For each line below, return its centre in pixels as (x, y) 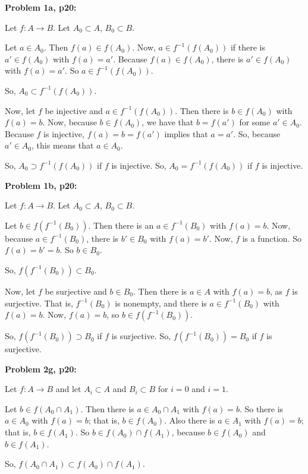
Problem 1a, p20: (41, 7)
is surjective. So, (141, 336)
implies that (186, 133)
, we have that (168, 122)
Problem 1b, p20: (41, 185)
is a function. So (272, 238)
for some (255, 122)
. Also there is (190, 420)
